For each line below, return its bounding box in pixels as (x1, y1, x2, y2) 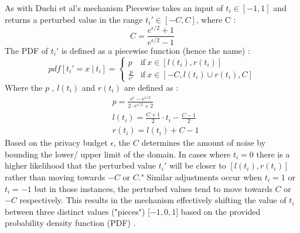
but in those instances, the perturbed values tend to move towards (34, 182, 272, 194)
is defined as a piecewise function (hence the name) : (62, 44, 250, 56)
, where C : (196, 13, 236, 25)
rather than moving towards (5, 171, 105, 183)
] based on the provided (176, 205, 261, 217)
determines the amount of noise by (141, 136, 266, 149)
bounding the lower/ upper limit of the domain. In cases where (5, 148, 231, 160)
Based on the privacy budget (5, 136, 108, 149)
